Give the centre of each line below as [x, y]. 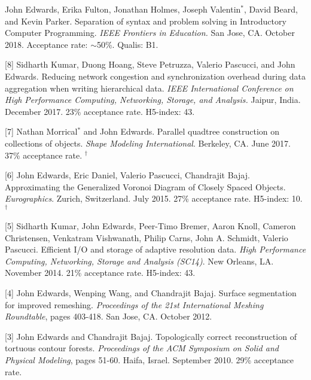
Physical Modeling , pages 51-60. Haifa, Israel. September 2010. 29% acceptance [149, 359]
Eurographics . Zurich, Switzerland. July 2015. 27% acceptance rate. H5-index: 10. [154, 198]
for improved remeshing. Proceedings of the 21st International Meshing [134, 304]
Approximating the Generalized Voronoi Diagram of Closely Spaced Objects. [145, 186]
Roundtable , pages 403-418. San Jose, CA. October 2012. [109, 316]
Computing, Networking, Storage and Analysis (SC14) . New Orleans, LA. [139, 261]
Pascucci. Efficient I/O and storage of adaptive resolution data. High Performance [155, 249]
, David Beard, [271, 9]
